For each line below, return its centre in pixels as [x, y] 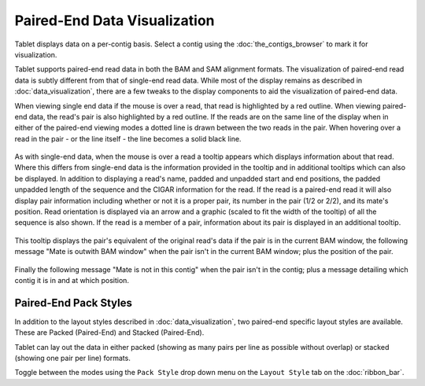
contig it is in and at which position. [72, 280]
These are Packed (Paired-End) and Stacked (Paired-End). [109, 333]
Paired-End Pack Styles [74, 303]
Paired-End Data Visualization [115, 20]
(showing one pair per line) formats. [73, 358]
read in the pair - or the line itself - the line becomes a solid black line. [128, 138]
